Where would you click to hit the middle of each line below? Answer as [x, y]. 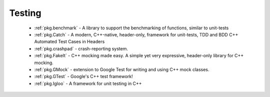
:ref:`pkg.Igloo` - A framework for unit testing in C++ [88, 83]
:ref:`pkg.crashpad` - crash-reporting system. [81, 48]
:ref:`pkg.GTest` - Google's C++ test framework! [84, 77]
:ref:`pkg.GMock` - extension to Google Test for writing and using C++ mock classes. [122, 69]
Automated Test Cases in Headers [69, 42]
